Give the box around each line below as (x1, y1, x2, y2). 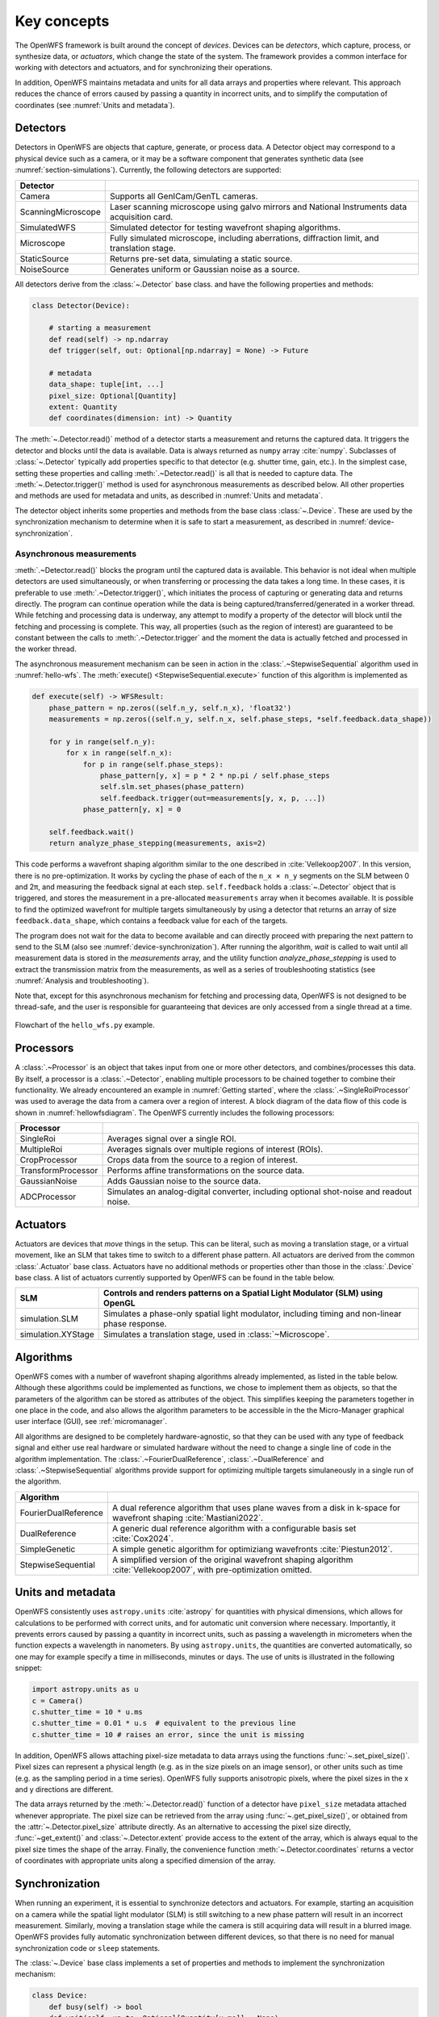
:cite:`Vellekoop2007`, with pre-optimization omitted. (111, 1564, 312, 1575)
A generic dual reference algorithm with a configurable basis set (111, 1522, 357, 1534)
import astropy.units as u (31, 1685, 139, 1694)
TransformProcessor (19, 1165, 98, 1176)
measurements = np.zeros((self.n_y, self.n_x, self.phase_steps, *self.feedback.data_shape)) (48, 715, 432, 724)
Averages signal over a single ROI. (107, 1134, 237, 1145)
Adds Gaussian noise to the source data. (107, 1176, 261, 1187)
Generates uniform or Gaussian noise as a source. (109, 263, 300, 274)
